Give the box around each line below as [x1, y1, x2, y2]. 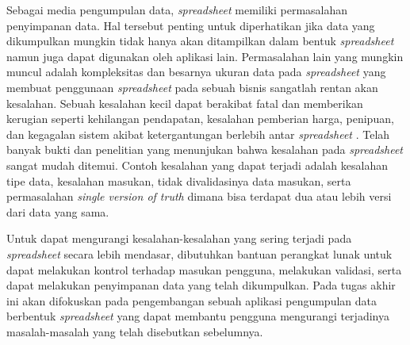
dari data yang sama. [6, 203, 109, 220]
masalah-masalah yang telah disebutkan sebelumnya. [6, 323, 263, 339]
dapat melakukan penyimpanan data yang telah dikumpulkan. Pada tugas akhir [6, 277, 396, 293]
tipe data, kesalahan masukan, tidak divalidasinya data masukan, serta [6, 172, 351, 189]
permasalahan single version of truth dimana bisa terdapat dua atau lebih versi [6, 188, 392, 205]
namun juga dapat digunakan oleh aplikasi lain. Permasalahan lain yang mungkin [6, 48, 404, 64]
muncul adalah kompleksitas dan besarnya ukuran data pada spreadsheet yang [6, 63, 386, 80]
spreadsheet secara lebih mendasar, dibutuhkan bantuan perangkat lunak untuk [6, 245, 393, 262]
